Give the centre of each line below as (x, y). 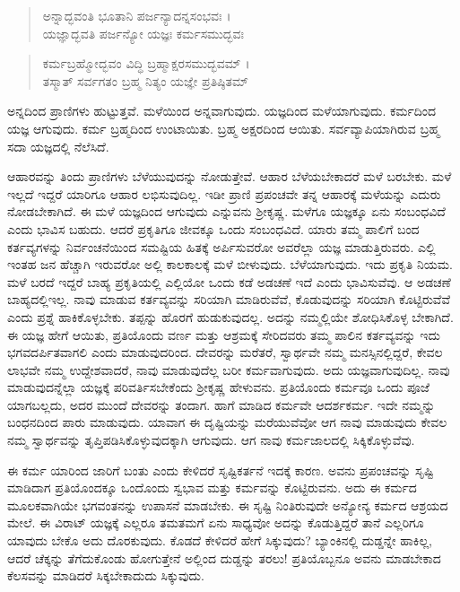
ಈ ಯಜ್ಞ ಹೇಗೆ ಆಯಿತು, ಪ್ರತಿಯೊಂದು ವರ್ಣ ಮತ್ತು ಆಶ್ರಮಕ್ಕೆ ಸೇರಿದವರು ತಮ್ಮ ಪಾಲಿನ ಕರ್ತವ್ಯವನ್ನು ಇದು (224, 334)
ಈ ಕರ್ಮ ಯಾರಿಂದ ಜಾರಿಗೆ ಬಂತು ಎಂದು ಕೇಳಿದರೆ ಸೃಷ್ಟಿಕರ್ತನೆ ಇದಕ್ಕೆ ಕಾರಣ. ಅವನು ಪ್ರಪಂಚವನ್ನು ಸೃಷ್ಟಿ (221, 470)
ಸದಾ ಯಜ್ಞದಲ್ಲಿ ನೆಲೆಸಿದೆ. (58, 146)
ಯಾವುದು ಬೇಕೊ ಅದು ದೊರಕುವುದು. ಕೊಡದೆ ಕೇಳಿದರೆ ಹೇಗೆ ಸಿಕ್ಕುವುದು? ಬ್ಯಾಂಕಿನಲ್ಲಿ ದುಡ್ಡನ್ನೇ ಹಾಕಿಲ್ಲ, (220, 540)
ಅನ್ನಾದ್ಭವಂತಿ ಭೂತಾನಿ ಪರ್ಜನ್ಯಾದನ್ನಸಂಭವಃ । (137, 15)
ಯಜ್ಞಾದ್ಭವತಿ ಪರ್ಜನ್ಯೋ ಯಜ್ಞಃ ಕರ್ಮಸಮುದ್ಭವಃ (143, 33)
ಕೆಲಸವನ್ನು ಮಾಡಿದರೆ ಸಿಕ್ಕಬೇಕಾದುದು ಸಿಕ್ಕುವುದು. (106, 575)
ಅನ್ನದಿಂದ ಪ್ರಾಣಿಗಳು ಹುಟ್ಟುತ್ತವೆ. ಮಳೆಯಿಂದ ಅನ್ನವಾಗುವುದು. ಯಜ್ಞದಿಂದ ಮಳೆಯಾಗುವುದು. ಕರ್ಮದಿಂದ (222, 111)
